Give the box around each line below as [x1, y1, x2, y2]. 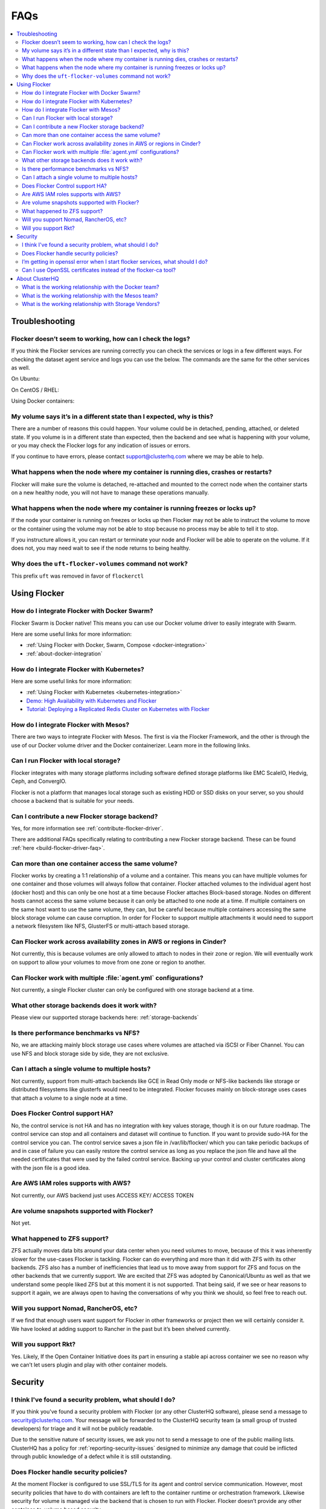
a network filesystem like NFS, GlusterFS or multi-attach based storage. [11, 922, 190, 930]
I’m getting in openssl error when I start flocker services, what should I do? [22, 258, 208, 266]
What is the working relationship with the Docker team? [22, 284, 159, 291]
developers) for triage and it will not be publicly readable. [11, 1425, 153, 1432]
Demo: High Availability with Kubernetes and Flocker [26, 697, 157, 704]
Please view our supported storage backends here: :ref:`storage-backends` [11, 1014, 199, 1021]
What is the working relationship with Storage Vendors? [22, 301, 160, 308]
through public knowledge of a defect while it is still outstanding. [11, 1453, 172, 1460]
